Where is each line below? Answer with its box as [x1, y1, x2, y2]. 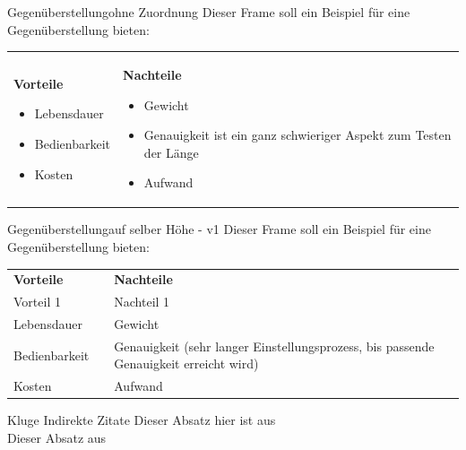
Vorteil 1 [13, 292, 61, 311]
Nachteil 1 [114, 292, 170, 311]
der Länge [143, 143, 199, 161]
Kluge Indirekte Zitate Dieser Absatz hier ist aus [7, 411, 276, 429]
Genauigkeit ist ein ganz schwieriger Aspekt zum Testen [143, 125, 452, 144]
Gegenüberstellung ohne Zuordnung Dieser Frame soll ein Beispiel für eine [7, 3, 410, 21]
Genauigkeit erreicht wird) [114, 354, 259, 373]
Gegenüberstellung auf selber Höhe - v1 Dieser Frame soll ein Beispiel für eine [7, 220, 431, 238]
